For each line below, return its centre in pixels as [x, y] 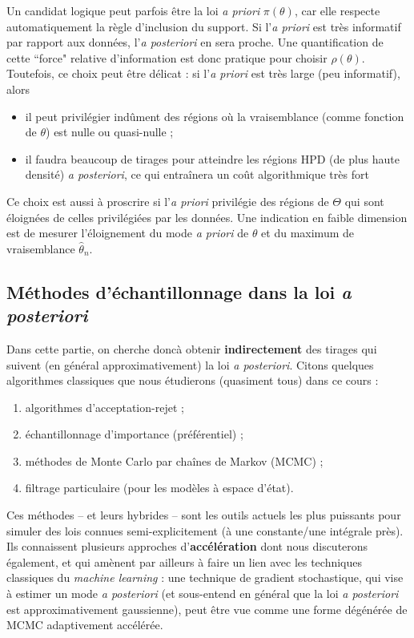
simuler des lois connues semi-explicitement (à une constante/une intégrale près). [205, 530]
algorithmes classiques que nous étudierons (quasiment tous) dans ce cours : [193, 380]
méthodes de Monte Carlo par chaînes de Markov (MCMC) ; [174, 460]
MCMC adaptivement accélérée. [85, 625]
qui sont [364, 201]
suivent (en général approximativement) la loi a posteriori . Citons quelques [190, 364]
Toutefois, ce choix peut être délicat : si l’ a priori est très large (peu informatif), [203, 73]
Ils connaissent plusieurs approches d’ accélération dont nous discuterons [187, 546]
